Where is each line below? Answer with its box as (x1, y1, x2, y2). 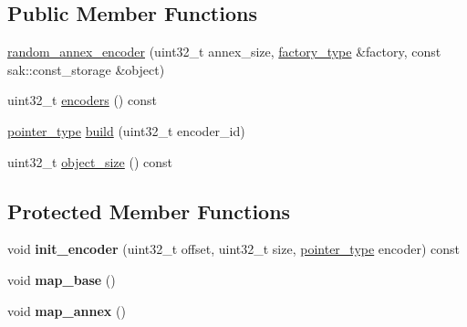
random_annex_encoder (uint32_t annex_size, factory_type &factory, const (7, 42, 441, 61)
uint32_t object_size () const (7, 152, 172, 171)
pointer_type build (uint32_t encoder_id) (7, 121, 245, 140)
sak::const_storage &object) (7, 59, 165, 79)
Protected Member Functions (7, 196, 291, 225)
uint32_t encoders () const (7, 90, 157, 110)
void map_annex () (7, 301, 126, 320)
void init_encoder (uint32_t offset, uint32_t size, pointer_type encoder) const (7, 239, 461, 258)
